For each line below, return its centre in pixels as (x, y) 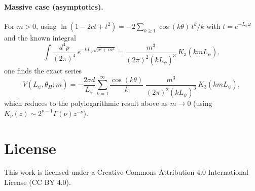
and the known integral (40, 37)
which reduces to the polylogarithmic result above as (86, 103)
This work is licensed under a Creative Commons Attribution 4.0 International (126, 172)
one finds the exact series (43, 71)
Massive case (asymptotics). (54, 6)
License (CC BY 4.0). (38, 182)
